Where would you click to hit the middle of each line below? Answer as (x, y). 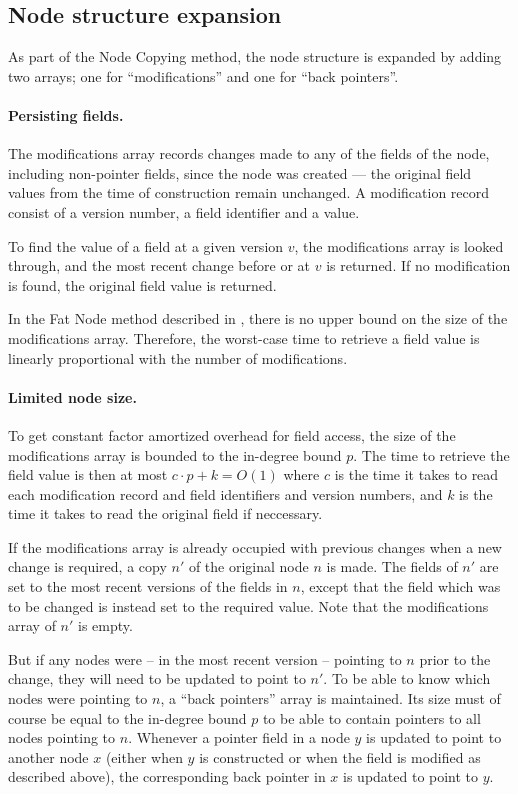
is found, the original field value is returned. (142, 284)
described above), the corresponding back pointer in (167, 776)
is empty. (105, 625)
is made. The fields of (392, 566)
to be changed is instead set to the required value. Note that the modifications (248, 605)
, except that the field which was (400, 586)
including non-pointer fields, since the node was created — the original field (240, 172)
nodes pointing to (62, 737)
